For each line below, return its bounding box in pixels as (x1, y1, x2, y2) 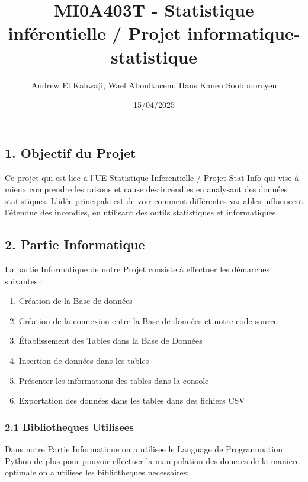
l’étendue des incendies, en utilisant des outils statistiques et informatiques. (5, 206, 278, 218)
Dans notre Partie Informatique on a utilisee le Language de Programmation (5, 443, 283, 455)
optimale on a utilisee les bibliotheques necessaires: (5, 466, 190, 478)
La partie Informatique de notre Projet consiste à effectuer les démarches (5, 263, 269, 275)
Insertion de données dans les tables (18, 354, 149, 367)
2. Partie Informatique (5, 235, 145, 253)
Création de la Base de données (18, 294, 133, 307)
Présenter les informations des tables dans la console (18, 374, 209, 386)
